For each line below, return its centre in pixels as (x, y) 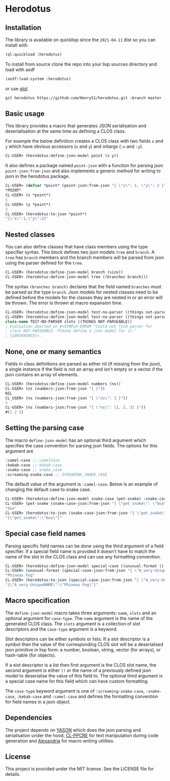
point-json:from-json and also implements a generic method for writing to (83, 171)
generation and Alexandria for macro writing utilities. (60, 741)
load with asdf (20, 70)
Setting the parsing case (45, 428)
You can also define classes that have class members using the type (77, 247)
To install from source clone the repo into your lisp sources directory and (81, 64)
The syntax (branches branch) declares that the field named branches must (83, 286)
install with (16, 45)
